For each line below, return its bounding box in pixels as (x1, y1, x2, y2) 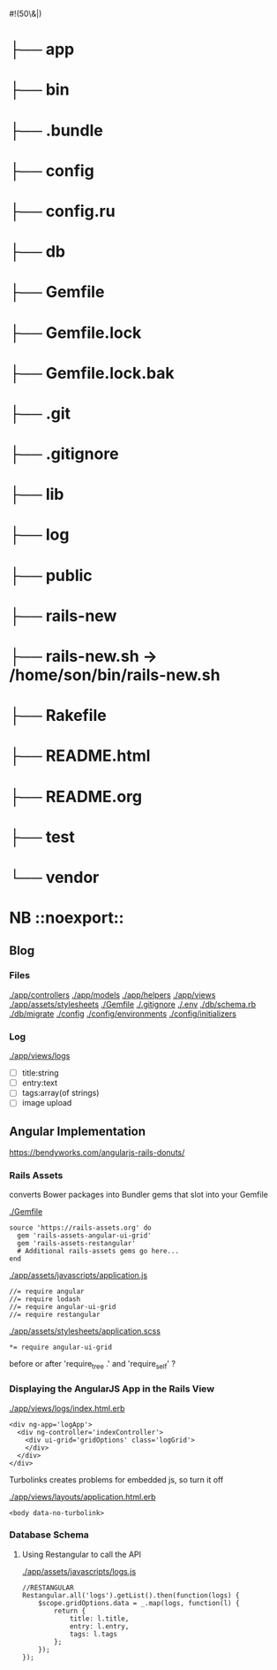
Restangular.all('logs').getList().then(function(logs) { (21, 1590, 240, 1600)
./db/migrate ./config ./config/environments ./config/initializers (9, 1008, 236, 1019)
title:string (21, 1068, 59, 1078)
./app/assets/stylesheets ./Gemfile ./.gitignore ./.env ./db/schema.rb (9, 999, 257, 1009)
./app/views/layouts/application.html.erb (9, 1491, 156, 1502)
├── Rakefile (9, 706, 108, 725)
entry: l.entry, (69, 1621, 130, 1631)
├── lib (9, 485, 64, 504)
